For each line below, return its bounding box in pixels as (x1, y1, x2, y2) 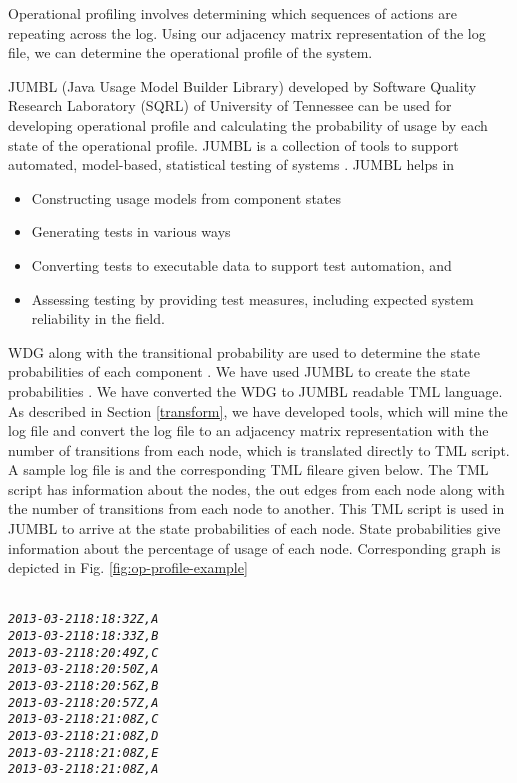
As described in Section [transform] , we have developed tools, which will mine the (8, 400, 508, 421)
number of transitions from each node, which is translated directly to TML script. (8, 439, 510, 460)
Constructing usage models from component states (31, 187, 342, 208)
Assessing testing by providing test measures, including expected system (31, 288, 474, 309)
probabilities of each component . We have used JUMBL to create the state (8, 361, 471, 382)
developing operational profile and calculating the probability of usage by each (8, 114, 488, 135)
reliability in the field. (31, 308, 165, 329)
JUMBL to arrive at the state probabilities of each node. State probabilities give (8, 518, 501, 539)
